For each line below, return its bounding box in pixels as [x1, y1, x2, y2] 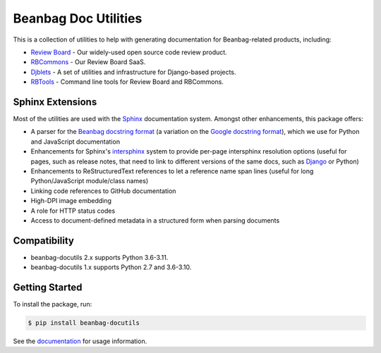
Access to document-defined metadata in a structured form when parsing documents [30, 216, 280, 225]
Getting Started [13, 282, 83, 294]
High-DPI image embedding [30, 197, 112, 205]
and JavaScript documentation [30, 137, 120, 146]
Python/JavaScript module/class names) [30, 177, 149, 185]
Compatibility [13, 235, 74, 247]
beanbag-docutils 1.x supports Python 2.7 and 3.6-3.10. [30, 263, 192, 271]
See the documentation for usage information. [13, 337, 147, 345]
